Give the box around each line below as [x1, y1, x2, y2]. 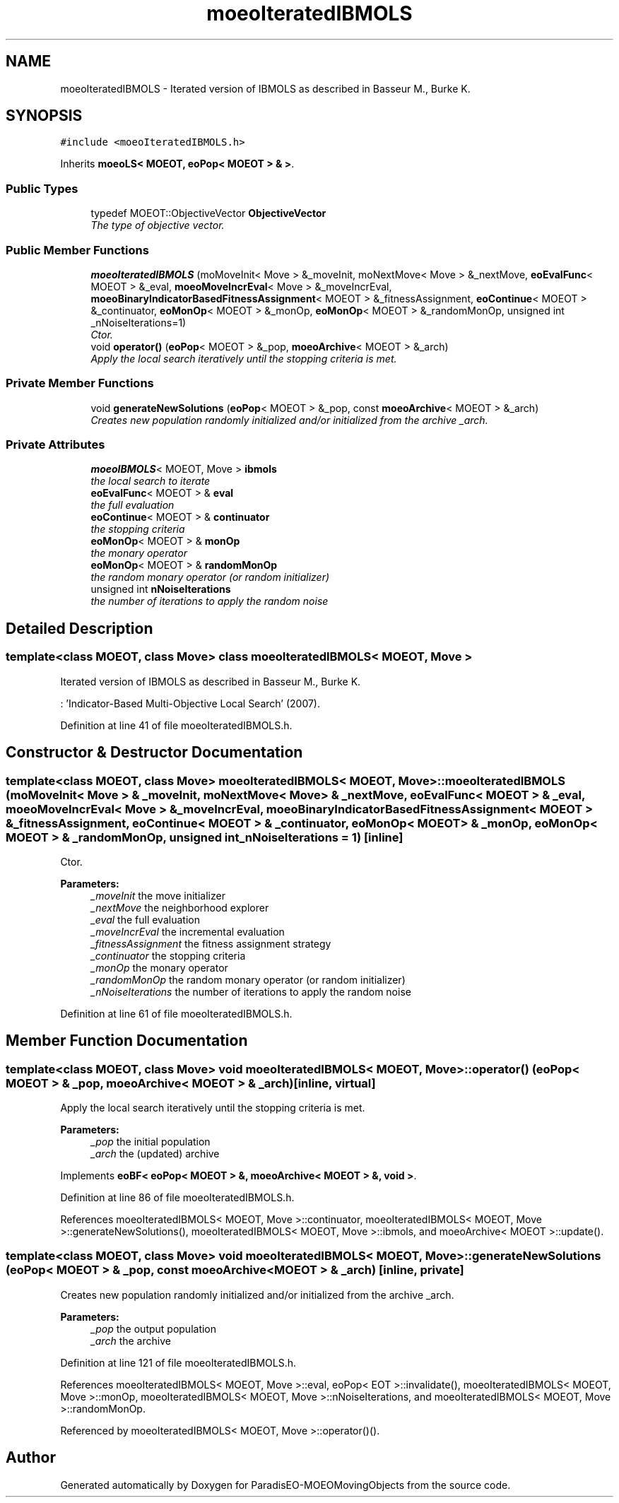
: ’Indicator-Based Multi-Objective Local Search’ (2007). [60, 697, 321, 709]
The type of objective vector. [90, 219, 225, 232]
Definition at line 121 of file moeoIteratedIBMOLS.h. [60, 1356, 297, 1369]
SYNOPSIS [6, 107, 83, 125]
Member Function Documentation [6, 1032, 248, 1050]
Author [6, 1449, 56, 1467]
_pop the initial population [90, 1136, 211, 1148]
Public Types [6, 181, 78, 196]
